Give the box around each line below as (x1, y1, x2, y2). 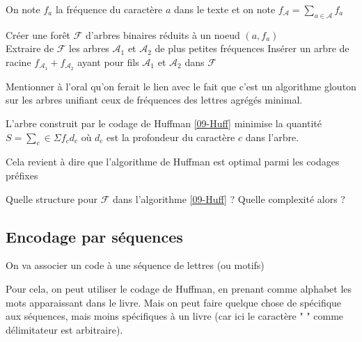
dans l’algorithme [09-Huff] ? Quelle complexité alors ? (113, 191, 345, 206)
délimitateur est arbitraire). (6, 322, 123, 336)
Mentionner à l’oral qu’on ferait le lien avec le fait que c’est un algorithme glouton (6, 79, 356, 93)
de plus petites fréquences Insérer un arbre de (155, 41, 349, 56)
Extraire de (6, 41, 54, 56)
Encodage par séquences (6, 225, 183, 247)
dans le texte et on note (174, 2, 276, 16)
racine (6, 54, 31, 69)
